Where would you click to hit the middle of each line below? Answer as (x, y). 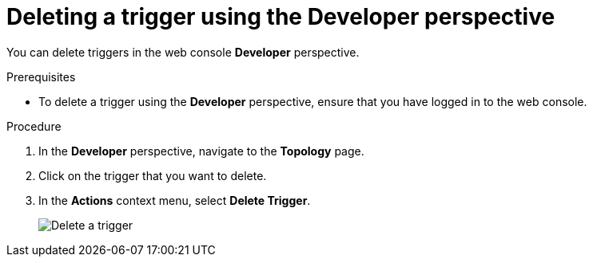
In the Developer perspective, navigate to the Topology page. (201, 151)
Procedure (34, 126)
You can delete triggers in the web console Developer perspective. (183, 52)
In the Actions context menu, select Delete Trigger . (175, 200)
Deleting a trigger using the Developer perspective (281, 17)
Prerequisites (41, 77)
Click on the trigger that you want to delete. (153, 175)
